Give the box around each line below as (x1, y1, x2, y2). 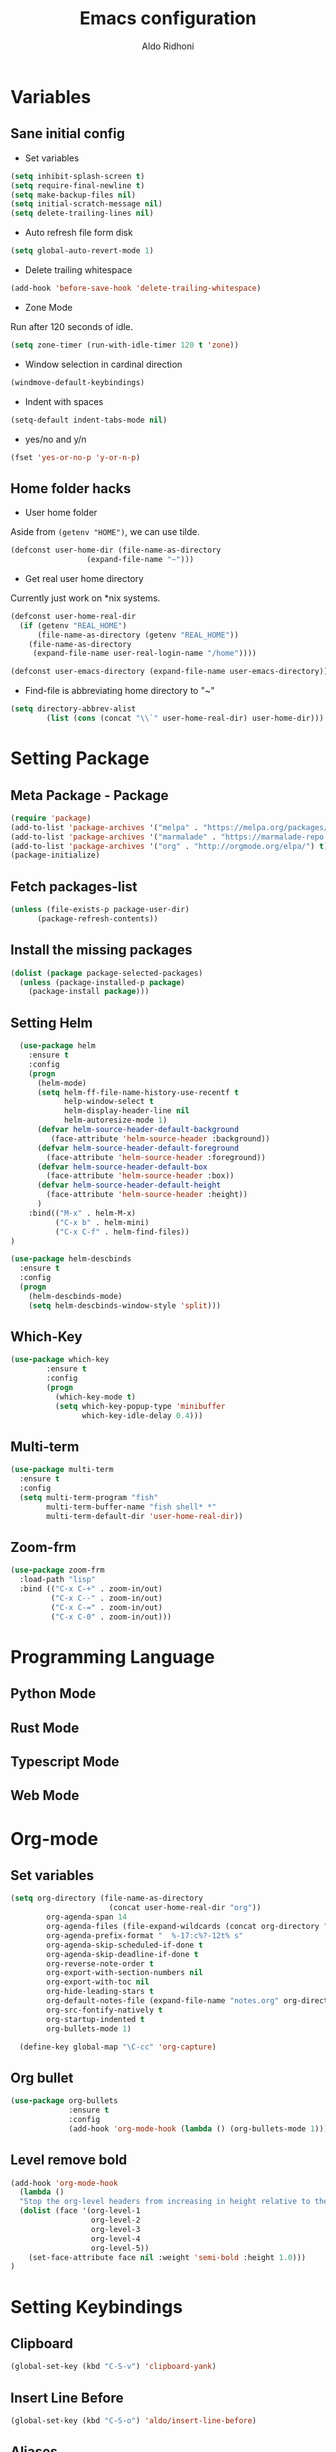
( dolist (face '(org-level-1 (19, 2206, 141, 2216)
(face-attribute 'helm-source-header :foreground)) (46, 1152, 267, 1162)
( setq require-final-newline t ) (10, 180, 145, 191)
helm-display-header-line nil (63, 1106, 190, 1116)
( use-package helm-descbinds (10, 1254, 132, 1264)
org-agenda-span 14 (46, 1912, 128, 1922)
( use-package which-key (10, 1355, 110, 1365)
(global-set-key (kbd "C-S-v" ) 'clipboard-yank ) (10, 2362, 217, 2372)
